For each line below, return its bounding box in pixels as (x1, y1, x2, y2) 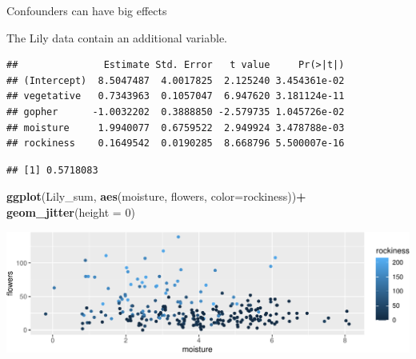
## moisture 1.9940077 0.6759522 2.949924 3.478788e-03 (6, 122, 345, 134)
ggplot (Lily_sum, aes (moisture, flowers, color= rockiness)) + (6, 188, 306, 205)
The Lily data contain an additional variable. (6, 29, 227, 46)
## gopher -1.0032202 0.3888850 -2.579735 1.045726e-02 (6, 106, 345, 118)
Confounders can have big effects (6, 2, 167, 18)
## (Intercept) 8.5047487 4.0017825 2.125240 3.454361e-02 (6, 74, 345, 86)
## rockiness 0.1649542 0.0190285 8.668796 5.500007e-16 (6, 138, 345, 150)
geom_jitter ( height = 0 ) (6, 203, 135, 220)
